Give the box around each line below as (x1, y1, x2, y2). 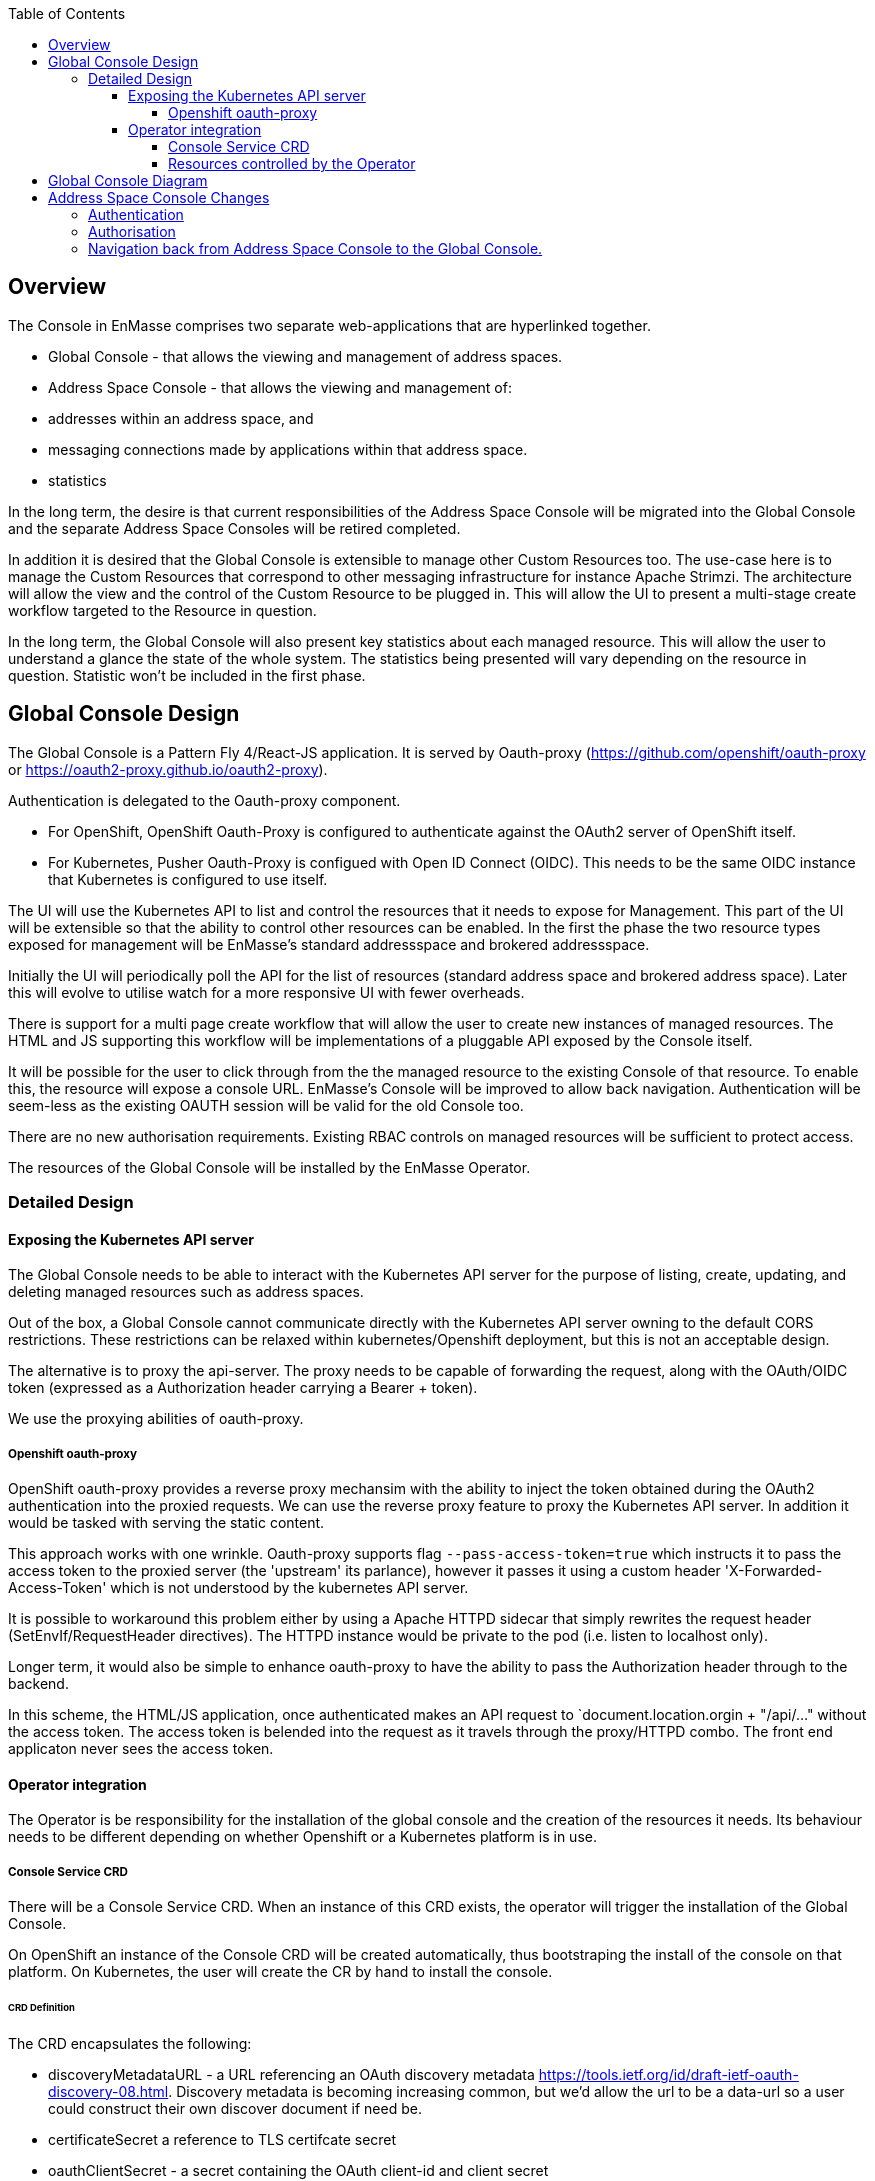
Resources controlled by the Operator (168, 155, 416, 172)
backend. (8, 1675, 69, 1693)
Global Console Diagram (48, 172, 208, 189)
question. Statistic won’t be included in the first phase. (8, 666, 366, 684)
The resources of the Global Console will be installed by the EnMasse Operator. (8, 1158, 531, 1176)
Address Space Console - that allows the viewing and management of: (48, 378, 512, 396)
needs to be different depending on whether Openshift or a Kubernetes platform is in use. (8, 1828, 597, 1846)
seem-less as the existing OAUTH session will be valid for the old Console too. (8, 1096, 524, 1114)
